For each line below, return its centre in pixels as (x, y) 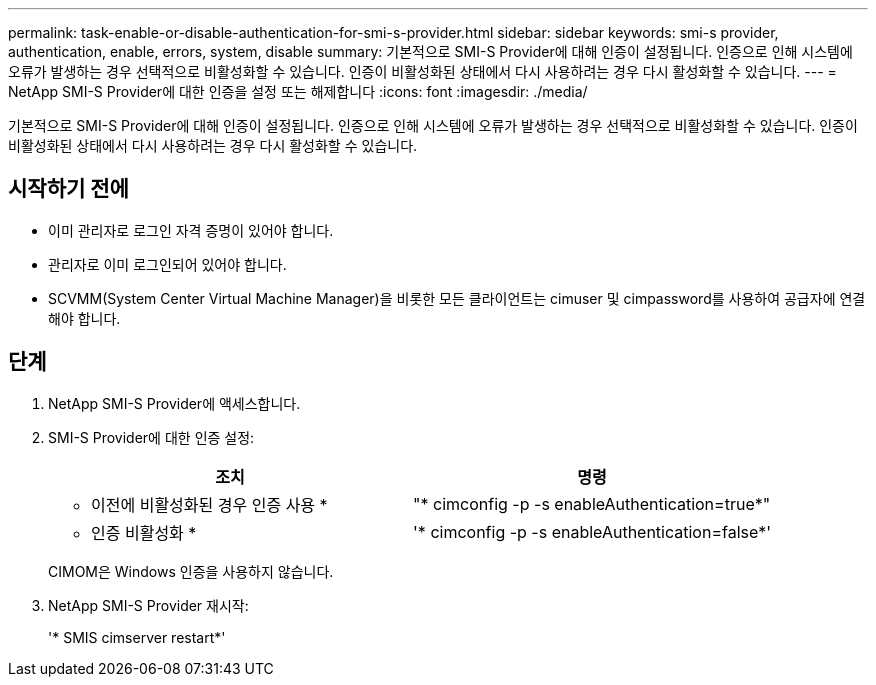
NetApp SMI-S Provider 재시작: (148, 605)
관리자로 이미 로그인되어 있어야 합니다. (167, 264)
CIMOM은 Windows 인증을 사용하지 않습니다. (191, 571)
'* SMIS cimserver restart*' (137, 637)
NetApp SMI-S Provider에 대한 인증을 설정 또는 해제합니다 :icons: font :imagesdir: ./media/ (298, 91)
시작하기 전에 (68, 189)
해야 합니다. (84, 318)
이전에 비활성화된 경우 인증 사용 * (209, 504)
